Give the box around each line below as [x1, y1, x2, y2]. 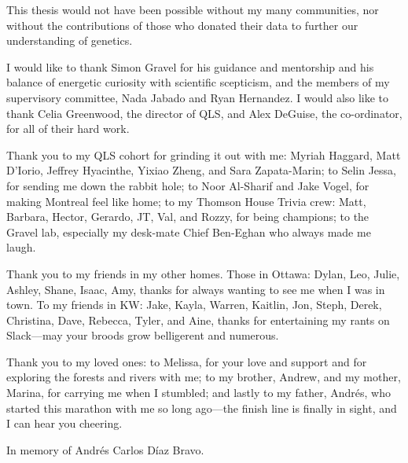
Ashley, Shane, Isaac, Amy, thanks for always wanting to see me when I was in [6, 281, 385, 297]
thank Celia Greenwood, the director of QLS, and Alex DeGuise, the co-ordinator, [6, 105, 402, 121]
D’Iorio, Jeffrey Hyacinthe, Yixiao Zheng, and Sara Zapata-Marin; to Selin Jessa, [6, 162, 396, 178]
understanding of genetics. [6, 32, 133, 49]
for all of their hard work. [6, 120, 130, 137]
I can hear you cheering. [6, 415, 123, 432]
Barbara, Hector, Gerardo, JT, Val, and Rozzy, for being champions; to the [6, 208, 369, 225]
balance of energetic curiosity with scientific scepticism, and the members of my [6, 74, 390, 90]
